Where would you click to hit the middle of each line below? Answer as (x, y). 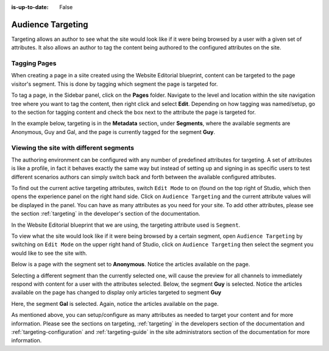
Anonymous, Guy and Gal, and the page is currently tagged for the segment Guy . (113, 132)
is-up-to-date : (30, 7)
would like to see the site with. (49, 253)
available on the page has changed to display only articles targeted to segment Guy (116, 292)
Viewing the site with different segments (73, 147)
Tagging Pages (34, 63)
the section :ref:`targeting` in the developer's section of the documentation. (106, 214)
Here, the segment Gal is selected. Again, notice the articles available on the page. (115, 303)
